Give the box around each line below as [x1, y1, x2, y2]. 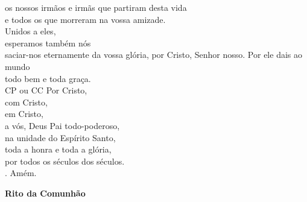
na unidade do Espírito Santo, [5, 131, 116, 144]
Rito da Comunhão [5, 186, 86, 199]
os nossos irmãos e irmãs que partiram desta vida [5, 1, 187, 13]
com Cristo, [5, 95, 48, 108]
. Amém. [5, 166, 37, 179]
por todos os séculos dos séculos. [5, 154, 125, 167]
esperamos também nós [5, 36, 91, 49]
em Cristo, [5, 107, 43, 120]
